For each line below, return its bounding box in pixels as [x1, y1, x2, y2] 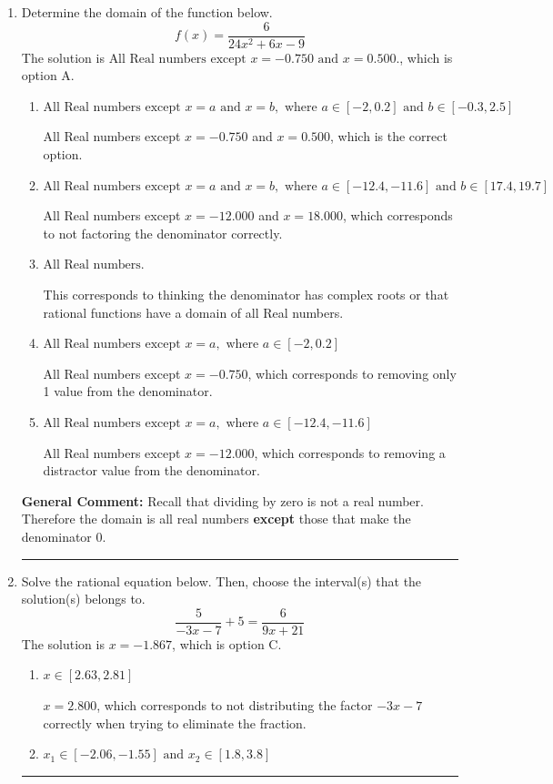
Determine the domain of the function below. [21, 3, 273, 21]
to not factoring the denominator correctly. [43, 223, 283, 242]
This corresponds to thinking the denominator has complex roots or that [43, 285, 449, 303]
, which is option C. [172, 634, 282, 653]
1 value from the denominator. [43, 382, 213, 401]
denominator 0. [21, 526, 106, 545]
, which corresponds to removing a [254, 443, 446, 462]
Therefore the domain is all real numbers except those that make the [21, 509, 411, 528]
